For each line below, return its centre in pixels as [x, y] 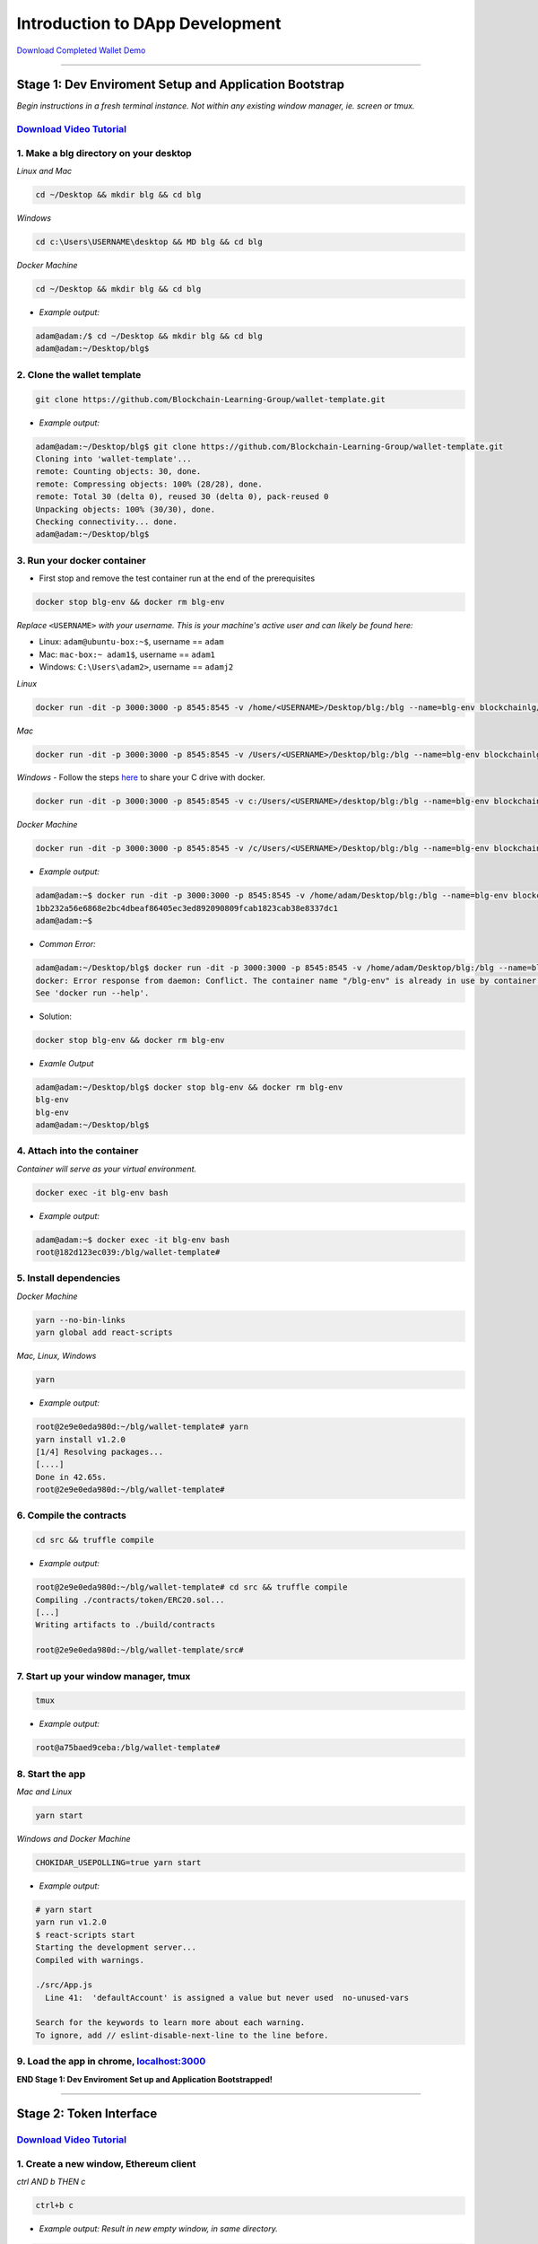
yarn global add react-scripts [104, 1332]
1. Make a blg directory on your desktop [104, 153]
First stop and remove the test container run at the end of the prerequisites [177, 578]
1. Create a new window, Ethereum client [106, 2163]
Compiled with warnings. [90, 1960]
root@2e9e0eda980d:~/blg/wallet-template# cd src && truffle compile [191, 1587]
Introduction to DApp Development [149, 23]
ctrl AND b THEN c [51, 2182]
